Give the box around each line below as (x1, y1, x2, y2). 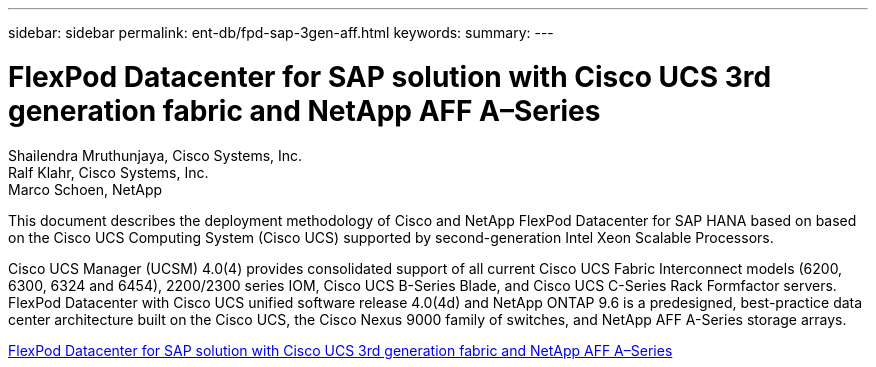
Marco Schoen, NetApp (8, 180, 163, 198)
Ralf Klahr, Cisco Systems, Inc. (8, 163, 209, 181)
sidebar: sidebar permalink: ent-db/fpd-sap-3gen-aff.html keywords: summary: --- (8, 24, 554, 41)
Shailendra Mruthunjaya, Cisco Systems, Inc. (8, 146, 303, 164)
